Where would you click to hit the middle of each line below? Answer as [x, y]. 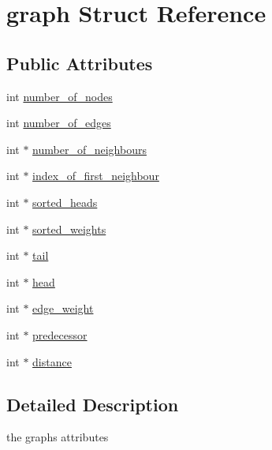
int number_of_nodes [60, 96]
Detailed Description [93, 404]
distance [52, 361]
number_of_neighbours [89, 149]
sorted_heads [65, 202]
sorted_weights [69, 229]
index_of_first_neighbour [96, 176]
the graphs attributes [58, 437]
